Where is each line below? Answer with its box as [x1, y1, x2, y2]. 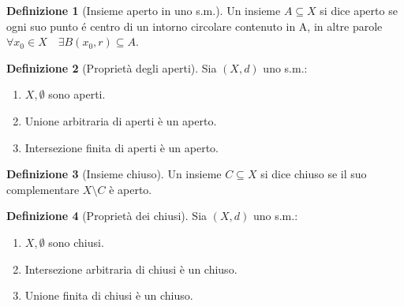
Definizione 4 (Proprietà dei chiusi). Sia [6, 207, 208, 224]
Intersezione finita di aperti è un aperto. [24, 139, 219, 155]
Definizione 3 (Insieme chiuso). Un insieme [6, 166, 222, 182]
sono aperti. [48, 86, 106, 103]
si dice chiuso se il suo [260, 166, 367, 182]
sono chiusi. [48, 233, 104, 250]
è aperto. [109, 181, 152, 197]
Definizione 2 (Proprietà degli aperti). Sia [6, 59, 217, 76]
